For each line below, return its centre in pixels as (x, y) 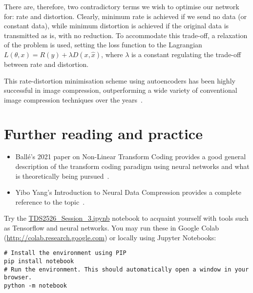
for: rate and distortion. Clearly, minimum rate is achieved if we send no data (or (126, 16)
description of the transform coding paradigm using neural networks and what (132, 166)
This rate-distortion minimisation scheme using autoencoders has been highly (120, 80)
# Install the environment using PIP (65, 253)
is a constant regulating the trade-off (186, 54)
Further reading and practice (103, 133)
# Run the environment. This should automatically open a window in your (126, 269)
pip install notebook (39, 261)
